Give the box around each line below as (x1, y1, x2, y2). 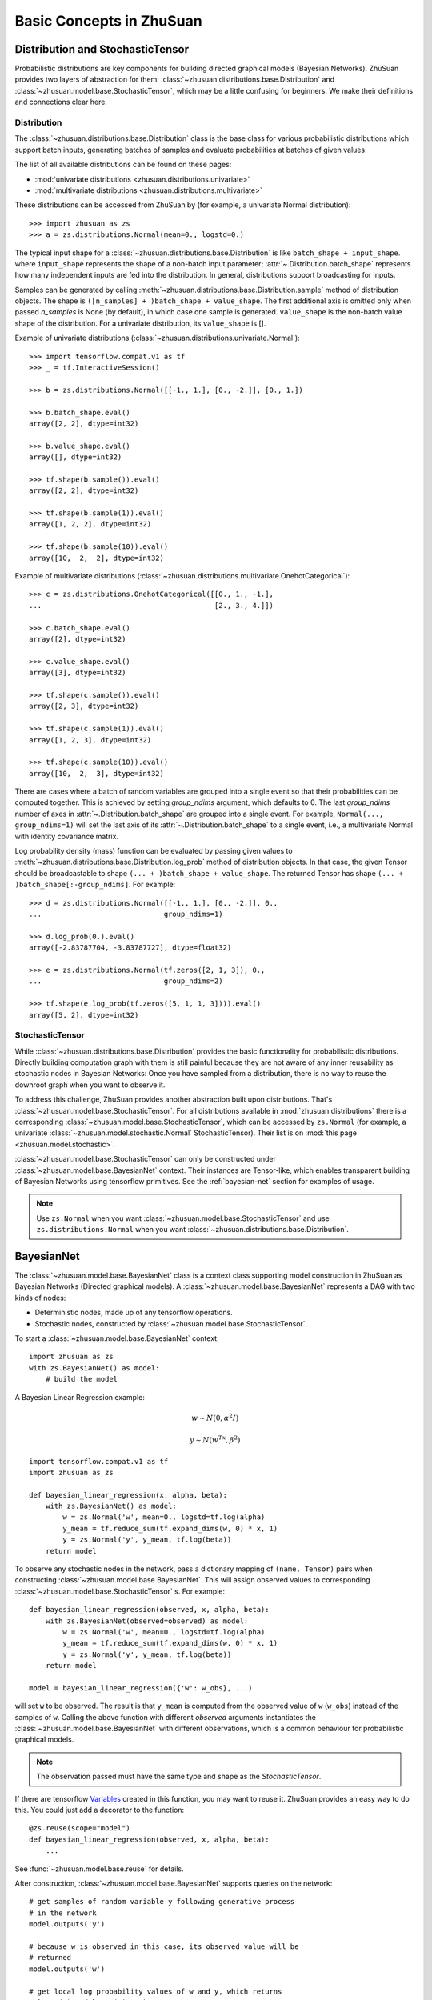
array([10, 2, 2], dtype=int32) (29, 553, 164, 562)
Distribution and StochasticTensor (14, 42, 190, 56)
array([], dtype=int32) (29, 453, 122, 462)
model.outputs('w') (29, 1964, 106, 1974)
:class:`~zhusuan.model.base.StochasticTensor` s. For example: (14, 1586, 226, 1596)
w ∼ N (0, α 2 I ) (190, 1412, 239, 1422)
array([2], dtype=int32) (29, 634, 126, 643)
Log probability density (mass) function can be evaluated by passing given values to (14, 846, 293, 856)
